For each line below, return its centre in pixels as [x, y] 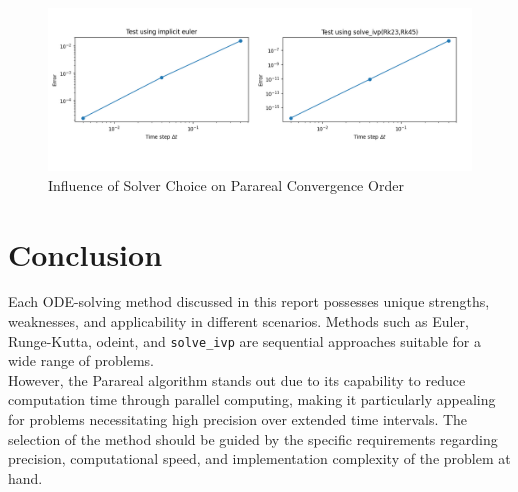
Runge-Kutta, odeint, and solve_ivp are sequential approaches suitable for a [244, 340]
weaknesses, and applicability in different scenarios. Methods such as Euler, [238, 321]
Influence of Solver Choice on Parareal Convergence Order [226, 184]
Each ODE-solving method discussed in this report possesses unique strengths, [249, 301]
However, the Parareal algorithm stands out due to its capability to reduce [237, 379]
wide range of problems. [81, 360]
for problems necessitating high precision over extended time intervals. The [238, 419]
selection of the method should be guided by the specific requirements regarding [253, 438]
